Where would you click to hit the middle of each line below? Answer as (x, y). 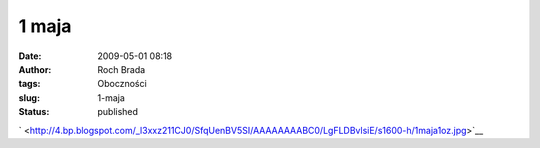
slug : (29, 97)
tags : (29, 84)
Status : (34, 112)
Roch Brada (121, 69)
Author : (35, 69)
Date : (30, 56)
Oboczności (122, 84)
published (118, 112)
